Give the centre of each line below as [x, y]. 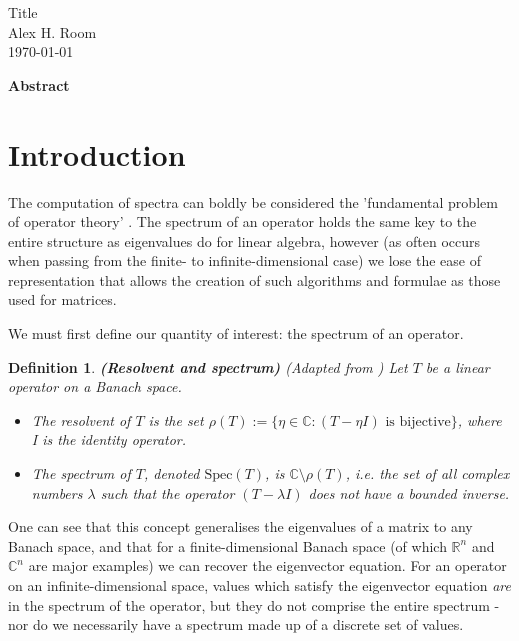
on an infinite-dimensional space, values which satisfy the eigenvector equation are [259, 585]
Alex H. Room [52, 31]
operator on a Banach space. [95, 386]
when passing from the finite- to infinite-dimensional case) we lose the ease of [244, 260]
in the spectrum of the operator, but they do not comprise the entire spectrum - [254, 604]
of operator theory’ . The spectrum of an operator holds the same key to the [242, 221]
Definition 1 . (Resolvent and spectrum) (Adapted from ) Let [208, 366]
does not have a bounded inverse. [409, 492]
